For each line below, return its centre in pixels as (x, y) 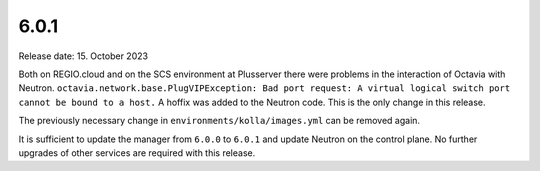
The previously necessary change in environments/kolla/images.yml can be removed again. (219, 121)
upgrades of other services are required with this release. (137, 152)
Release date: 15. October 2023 (83, 56)
